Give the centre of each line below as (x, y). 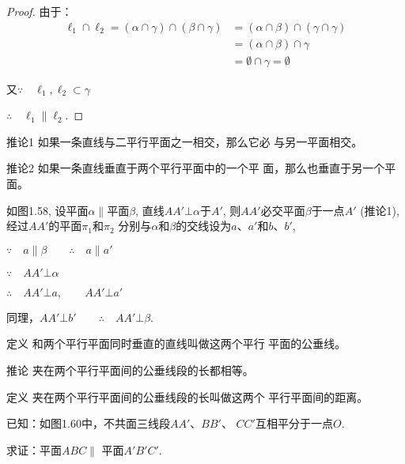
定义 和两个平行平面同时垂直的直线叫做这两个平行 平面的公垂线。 (176, 343)
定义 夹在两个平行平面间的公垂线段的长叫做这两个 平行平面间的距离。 (187, 396)
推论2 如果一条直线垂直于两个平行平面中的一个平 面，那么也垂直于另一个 (196, 168)
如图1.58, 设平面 (47, 210)
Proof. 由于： (40, 11)
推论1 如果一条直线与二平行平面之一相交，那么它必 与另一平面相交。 (185, 141)
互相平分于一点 (294, 423)
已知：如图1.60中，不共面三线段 (88, 423)
